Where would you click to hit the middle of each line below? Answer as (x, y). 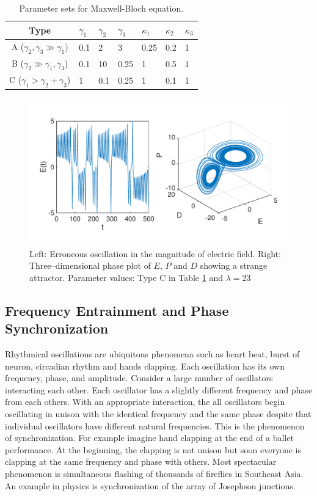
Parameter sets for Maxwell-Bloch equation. (101, 8)
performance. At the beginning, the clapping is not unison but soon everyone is (153, 449)
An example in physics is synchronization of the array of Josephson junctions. (150, 485)
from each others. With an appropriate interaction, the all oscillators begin (145, 402)
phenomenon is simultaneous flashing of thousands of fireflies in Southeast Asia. (154, 473)
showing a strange (234, 265)
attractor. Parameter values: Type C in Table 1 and (126, 277)
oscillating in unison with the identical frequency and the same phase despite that (158, 413)
